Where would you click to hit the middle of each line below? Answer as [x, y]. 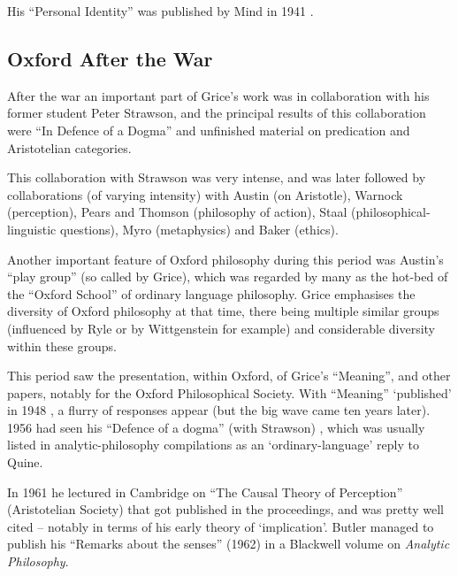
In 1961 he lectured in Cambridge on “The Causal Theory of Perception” [205, 492]
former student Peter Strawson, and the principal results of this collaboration [217, 113]
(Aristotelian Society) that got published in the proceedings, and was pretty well [225, 509]
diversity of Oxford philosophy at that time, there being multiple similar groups [223, 311]
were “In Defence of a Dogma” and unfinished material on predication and [209, 130]
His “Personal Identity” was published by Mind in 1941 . [160, 11]
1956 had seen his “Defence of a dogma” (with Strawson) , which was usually [216, 427]
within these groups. [62, 346]
